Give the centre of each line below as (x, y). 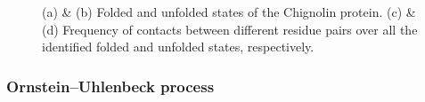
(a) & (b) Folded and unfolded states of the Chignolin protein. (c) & (229, 12)
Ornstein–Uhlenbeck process (110, 86)
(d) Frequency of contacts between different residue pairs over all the (230, 29)
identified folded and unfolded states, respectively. (178, 47)
